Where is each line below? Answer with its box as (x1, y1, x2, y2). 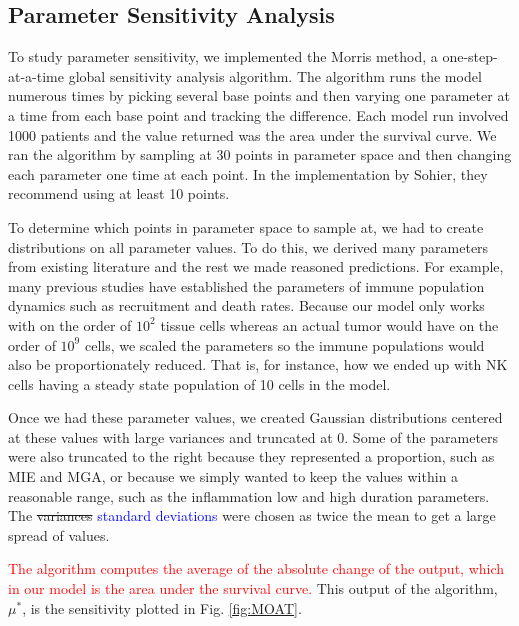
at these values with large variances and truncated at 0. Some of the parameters (8, 426, 499, 447)
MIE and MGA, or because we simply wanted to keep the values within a (8, 466, 459, 487)
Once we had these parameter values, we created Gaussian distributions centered (8, 407, 503, 428)
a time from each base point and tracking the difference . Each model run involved (8, 104, 509, 125)
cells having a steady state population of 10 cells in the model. (8, 373, 391, 394)
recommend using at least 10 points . (8, 183, 230, 204)
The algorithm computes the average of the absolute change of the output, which (8, 558, 505, 579)
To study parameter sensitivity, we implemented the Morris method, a (8, 46, 438, 67)
